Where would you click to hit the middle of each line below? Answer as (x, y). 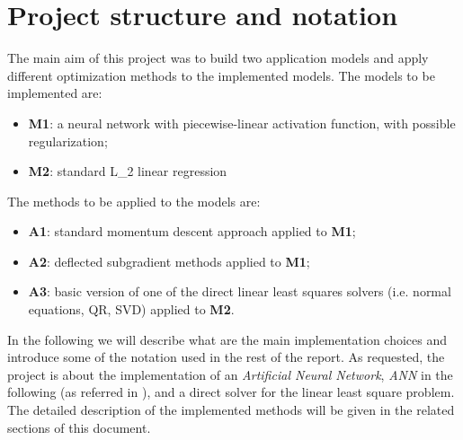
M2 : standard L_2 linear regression (128, 171)
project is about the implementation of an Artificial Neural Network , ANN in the (230, 374)
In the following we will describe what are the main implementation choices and (227, 339)
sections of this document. (79, 427)
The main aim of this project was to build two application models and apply (218, 58)
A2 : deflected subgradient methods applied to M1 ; (169, 261)
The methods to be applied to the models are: (134, 201)
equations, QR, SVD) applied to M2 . (131, 309)
